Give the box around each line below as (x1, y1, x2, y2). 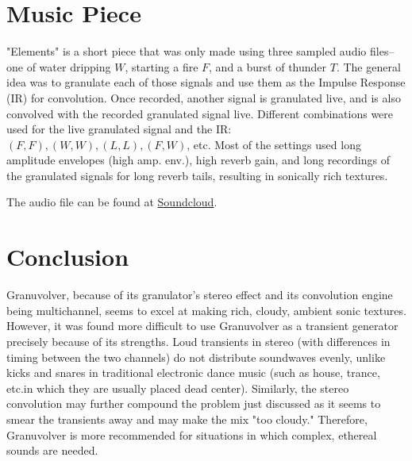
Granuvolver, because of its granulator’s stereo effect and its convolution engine (6, 286, 393, 303)
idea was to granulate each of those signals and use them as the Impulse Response (6, 74, 406, 90)
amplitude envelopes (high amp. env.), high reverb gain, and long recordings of (6, 152, 390, 168)
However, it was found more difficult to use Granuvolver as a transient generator (6, 317, 399, 334)
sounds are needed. (6, 442, 98, 459)
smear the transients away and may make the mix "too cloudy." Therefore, (6, 410, 368, 427)
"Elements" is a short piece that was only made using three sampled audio (6, 43, 367, 60)
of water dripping (26, 58, 111, 75)
